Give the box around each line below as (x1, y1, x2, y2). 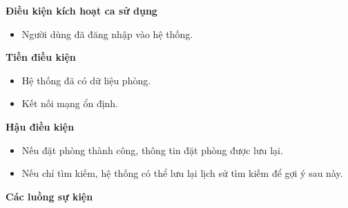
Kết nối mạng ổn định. (21, 96, 119, 111)
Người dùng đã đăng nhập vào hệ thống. (21, 26, 193, 41)
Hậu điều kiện (6, 119, 75, 133)
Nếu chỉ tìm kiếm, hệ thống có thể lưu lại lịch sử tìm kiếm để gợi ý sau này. (21, 166, 343, 180)
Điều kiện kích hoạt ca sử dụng (6, 3, 157, 17)
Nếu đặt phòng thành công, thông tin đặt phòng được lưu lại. (21, 142, 283, 157)
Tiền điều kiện (6, 50, 76, 64)
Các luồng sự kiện (6, 189, 93, 203)
